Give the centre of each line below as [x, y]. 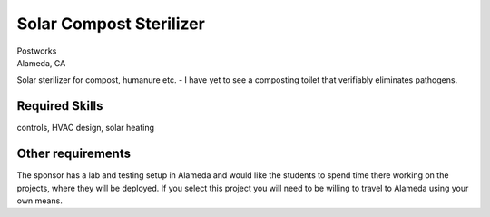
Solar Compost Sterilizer [111, 24]
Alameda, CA [41, 63]
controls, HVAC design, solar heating [85, 128]
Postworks [37, 51]
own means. [39, 201]
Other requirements [74, 154]
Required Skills [60, 106]
